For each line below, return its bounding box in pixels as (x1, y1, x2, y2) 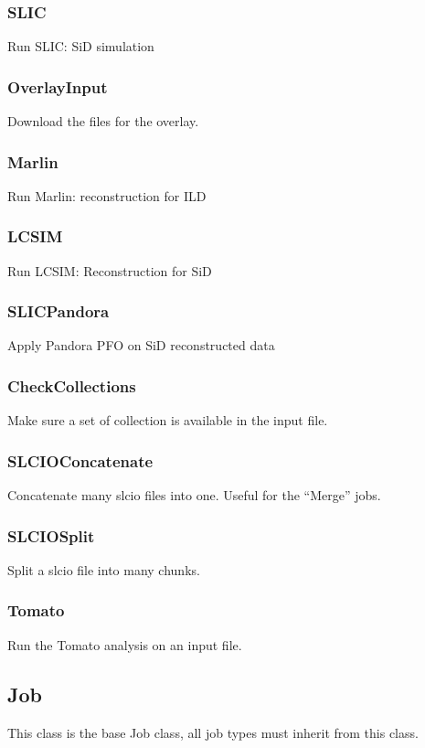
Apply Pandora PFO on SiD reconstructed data (7, 336, 275, 355)
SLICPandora (7, 300, 110, 323)
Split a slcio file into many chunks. (7, 560, 200, 579)
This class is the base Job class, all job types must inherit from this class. (7, 722, 419, 742)
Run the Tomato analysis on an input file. (7, 635, 242, 654)
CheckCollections (7, 374, 136, 397)
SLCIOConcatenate (7, 449, 154, 472)
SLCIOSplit (7, 524, 95, 547)
